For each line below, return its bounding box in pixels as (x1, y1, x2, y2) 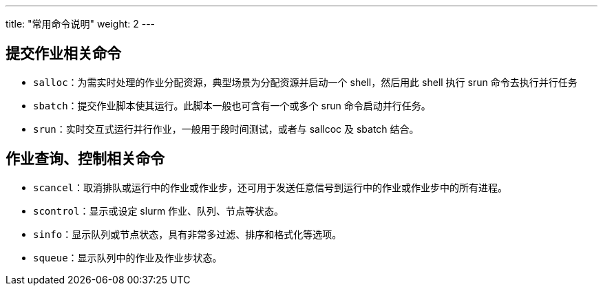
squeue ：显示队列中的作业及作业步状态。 (33, 251, 222, 263)
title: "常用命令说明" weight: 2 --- (6, 18, 156, 30)
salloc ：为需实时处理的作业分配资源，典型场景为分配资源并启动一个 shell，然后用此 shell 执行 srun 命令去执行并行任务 (33, 76, 578, 88)
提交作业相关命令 (6, 45, 121, 63)
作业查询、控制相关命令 (6, 150, 165, 168)
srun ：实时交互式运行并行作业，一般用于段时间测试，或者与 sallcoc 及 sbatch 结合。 (33, 122, 419, 135)
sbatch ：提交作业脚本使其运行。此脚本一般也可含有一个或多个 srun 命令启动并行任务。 (33, 99, 431, 111)
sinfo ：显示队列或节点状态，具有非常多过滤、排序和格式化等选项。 (33, 228, 342, 240)
